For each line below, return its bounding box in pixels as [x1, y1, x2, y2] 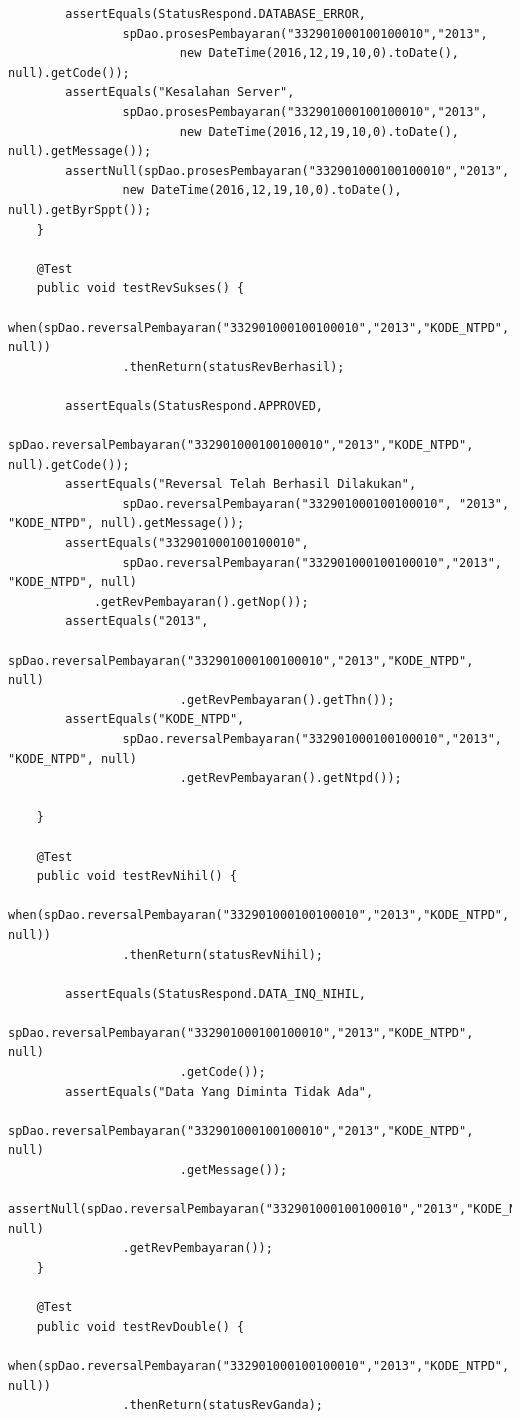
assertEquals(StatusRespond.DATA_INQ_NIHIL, [65, 986, 366, 1001]
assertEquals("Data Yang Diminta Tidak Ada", [65, 1084, 374, 1099]
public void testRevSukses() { [36, 281, 245, 296]
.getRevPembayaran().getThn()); [179, 692, 395, 707]
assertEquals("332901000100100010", [65, 536, 309, 551]
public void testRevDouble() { [36, 1319, 245, 1334]
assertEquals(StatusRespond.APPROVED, [65, 398, 323, 413]
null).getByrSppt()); [8, 202, 152, 217]
